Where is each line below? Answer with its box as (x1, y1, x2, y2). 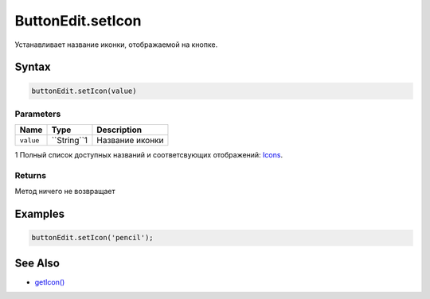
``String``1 (51, 135, 88, 146)
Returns (14, 170, 47, 181)
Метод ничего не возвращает (14, 187, 115, 196)
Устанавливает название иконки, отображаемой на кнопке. (14, 40, 218, 49)
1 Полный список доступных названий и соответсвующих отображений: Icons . (14, 150, 283, 160)
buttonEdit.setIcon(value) (31, 86, 137, 95)
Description (96, 124, 143, 135)
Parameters (14, 108, 61, 119)
